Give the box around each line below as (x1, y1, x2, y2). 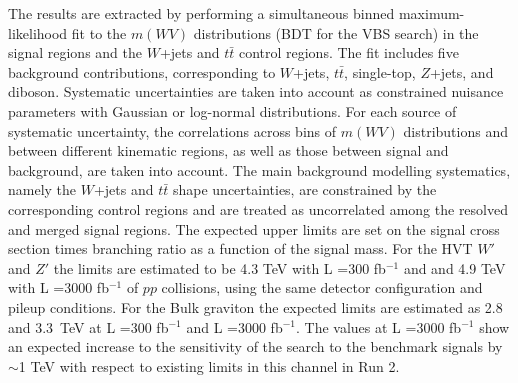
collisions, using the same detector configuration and (161, 277, 483, 298)
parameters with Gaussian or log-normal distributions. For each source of (8, 100, 457, 121)
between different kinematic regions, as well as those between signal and (8, 140, 449, 161)
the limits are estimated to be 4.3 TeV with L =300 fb (53, 257, 386, 278)
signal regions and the (8, 42, 142, 63)
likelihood (8, 22, 68, 43)
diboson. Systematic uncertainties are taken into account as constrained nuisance (8, 81, 504, 102)
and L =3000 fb (186, 316, 283, 337)
